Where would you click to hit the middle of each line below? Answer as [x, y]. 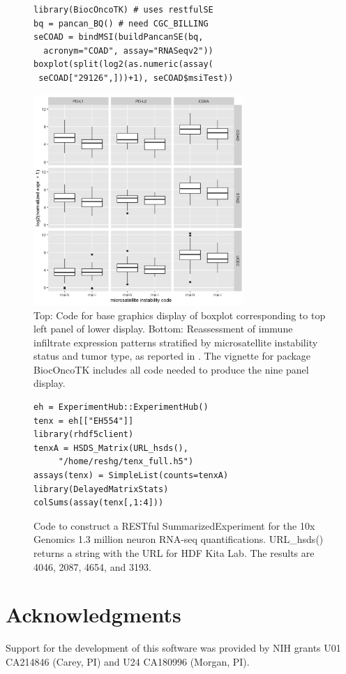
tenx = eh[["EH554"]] [84, 421]
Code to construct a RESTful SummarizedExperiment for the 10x [174, 525]
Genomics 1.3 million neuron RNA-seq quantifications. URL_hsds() [179, 539]
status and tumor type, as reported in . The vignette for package [172, 356]
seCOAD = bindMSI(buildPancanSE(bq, [119, 37]
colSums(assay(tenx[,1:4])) [99, 503]
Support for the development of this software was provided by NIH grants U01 [173, 648]
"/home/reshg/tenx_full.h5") [126, 462]
